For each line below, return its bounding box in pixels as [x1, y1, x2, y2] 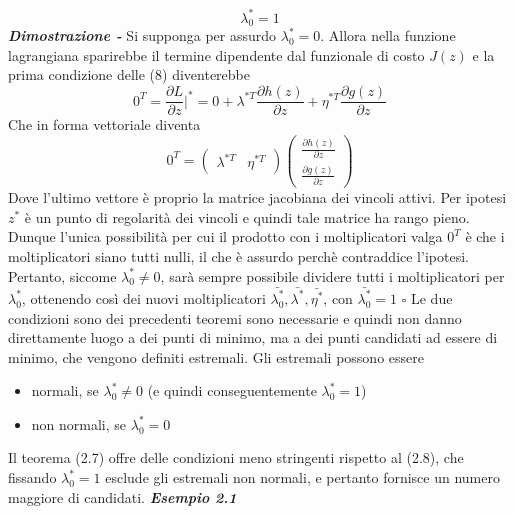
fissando [8, 467, 57, 488]
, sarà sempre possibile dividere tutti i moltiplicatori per [160, 265, 505, 286]
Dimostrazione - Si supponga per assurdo [8, 25, 277, 46]
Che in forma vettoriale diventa [8, 114, 201, 135]
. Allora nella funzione [320, 25, 456, 46]
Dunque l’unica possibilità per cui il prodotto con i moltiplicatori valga [8, 226, 443, 247]
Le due [410, 287, 453, 308]
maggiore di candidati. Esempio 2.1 [8, 486, 237, 507]
